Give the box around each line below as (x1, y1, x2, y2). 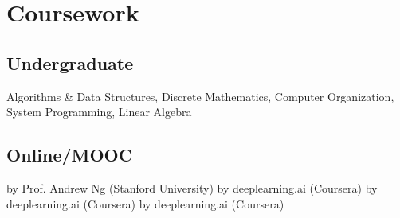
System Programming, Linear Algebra (6, 103, 192, 120)
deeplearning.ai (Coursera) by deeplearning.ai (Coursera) (6, 195, 284, 212)
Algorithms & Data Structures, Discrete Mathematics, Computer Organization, (6, 88, 394, 104)
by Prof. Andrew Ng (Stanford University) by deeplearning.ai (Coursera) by (6, 179, 378, 196)
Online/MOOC (6, 142, 133, 167)
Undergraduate (6, 50, 134, 75)
